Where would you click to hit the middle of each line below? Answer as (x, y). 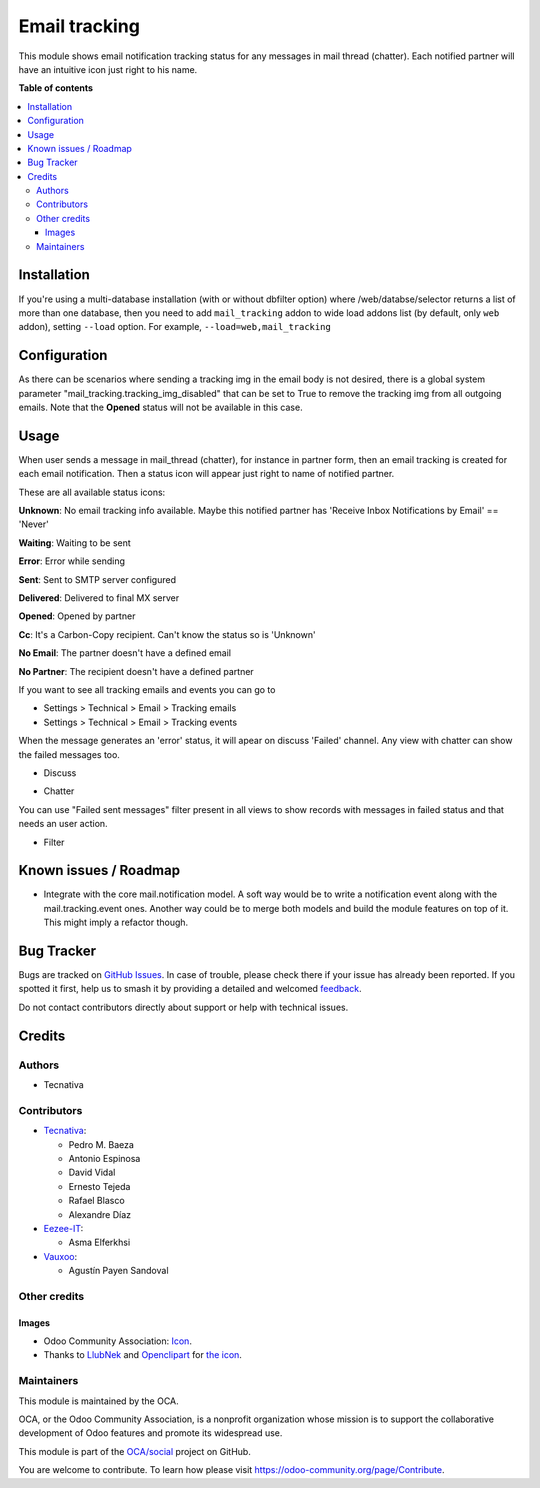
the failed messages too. (69, 754)
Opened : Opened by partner (77, 616)
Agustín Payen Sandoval (118, 1271)
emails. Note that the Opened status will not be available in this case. (161, 407)
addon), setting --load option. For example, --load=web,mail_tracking (175, 327)
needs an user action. (63, 824)
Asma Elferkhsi (99, 1242)
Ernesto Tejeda (99, 1186)
